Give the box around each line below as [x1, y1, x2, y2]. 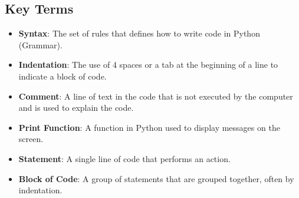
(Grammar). [18, 38, 63, 51]
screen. [18, 133, 44, 145]
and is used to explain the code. [18, 101, 134, 114]
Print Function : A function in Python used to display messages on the [18, 121, 280, 133]
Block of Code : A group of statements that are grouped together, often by [18, 172, 294, 184]
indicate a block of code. [18, 70, 107, 82]
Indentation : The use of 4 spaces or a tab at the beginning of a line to [18, 58, 278, 71]
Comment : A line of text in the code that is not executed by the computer [18, 90, 293, 102]
